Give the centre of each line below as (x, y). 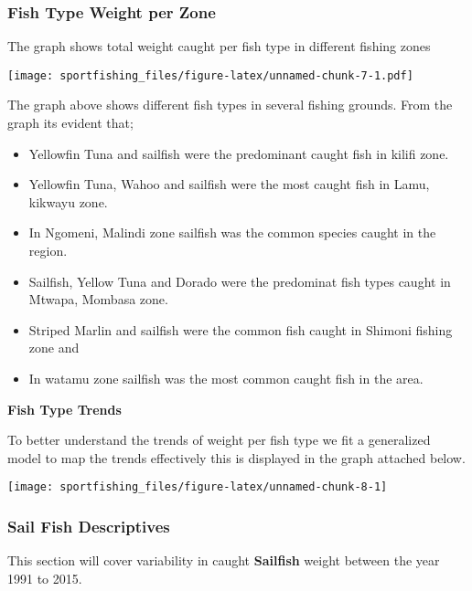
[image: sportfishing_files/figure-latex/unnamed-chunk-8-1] (198, 487)
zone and (54, 348)
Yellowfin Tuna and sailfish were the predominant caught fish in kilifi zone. (239, 153)
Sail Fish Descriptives (89, 526)
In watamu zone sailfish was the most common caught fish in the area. (226, 378)
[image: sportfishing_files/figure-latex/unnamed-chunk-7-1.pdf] (210, 75)
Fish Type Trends (64, 409)
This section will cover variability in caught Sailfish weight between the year (224, 560)
